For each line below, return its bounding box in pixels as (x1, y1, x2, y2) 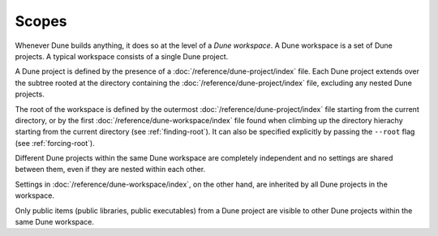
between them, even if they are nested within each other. (15, 165, 206, 174)
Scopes (15, 12, 67, 30)
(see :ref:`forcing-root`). (15, 138, 95, 148)
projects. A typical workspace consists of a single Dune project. (15, 51, 229, 61)
